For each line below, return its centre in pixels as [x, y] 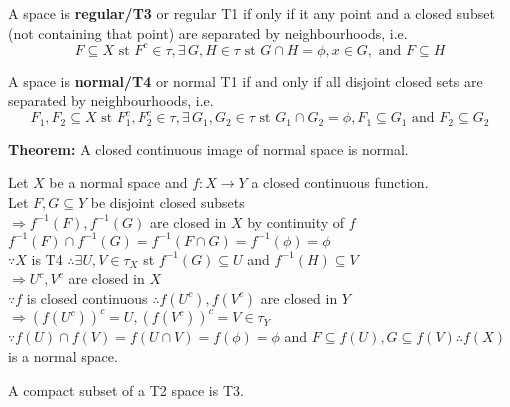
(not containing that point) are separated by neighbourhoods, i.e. [208, 32]
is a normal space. [63, 355]
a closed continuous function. [340, 182]
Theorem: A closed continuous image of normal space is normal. [208, 148]
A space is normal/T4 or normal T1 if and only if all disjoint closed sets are [245, 80]
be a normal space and [118, 182]
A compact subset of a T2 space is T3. [126, 389]
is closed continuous [87, 297]
